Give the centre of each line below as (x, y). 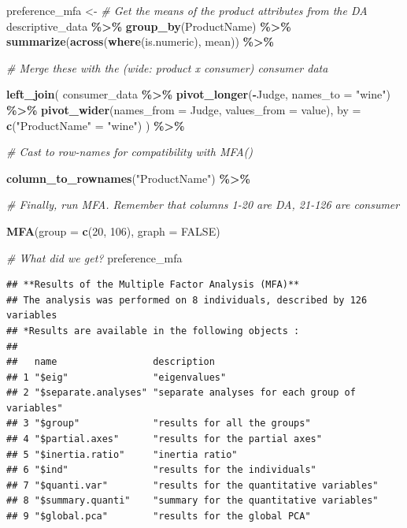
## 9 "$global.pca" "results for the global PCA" (159, 517)
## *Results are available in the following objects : (153, 331)
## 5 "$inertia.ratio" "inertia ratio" (122, 454)
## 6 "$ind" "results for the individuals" (161, 470)
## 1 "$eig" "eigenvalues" (117, 377)
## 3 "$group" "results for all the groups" (159, 424)
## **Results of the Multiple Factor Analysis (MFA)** (153, 285)
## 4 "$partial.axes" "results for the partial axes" (164, 439)
